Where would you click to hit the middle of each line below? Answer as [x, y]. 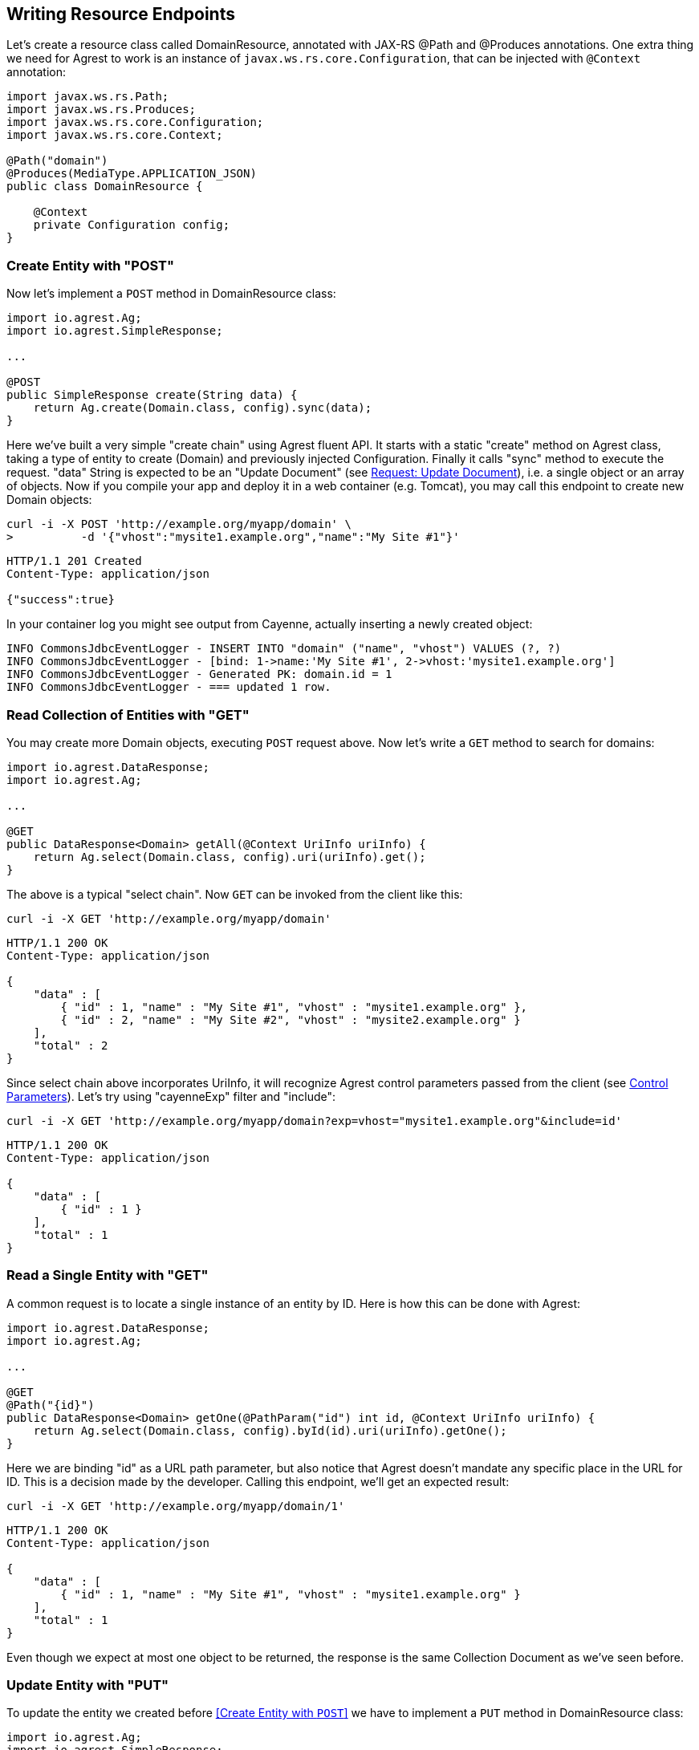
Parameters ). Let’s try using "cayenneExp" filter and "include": [171, 1096]
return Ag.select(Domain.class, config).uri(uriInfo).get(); [230, 857]
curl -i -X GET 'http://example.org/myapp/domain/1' [176, 1506]
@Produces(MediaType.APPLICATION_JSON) [132, 174]
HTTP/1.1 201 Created [74, 561]
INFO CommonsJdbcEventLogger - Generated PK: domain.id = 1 [199, 674]
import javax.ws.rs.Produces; [102, 110]
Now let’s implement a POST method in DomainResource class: [171, 294]
